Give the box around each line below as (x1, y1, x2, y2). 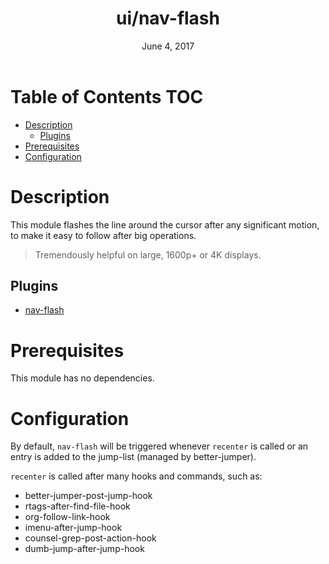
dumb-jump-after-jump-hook (24, 543, 145, 555)
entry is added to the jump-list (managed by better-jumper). (10, 451, 257, 463)
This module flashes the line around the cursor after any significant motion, (10, 218, 320, 231)
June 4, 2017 (141, 40, 195, 52)
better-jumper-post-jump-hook (24, 490, 153, 502)
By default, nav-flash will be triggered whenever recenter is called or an (10, 440, 309, 452)
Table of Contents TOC (10, 85, 204, 108)
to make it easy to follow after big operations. (10, 229, 197, 241)
